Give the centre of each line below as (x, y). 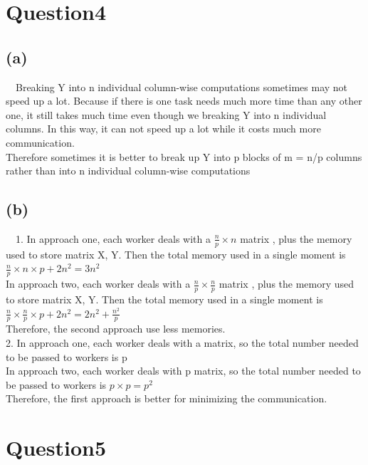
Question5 (56, 448)
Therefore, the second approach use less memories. (116, 329)
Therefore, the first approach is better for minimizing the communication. (167, 398)
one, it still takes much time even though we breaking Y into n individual (166, 114)
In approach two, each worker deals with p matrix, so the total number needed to (183, 371)
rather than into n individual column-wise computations (128, 171)
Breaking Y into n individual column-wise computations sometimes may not (182, 87)
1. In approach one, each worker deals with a (113, 238)
